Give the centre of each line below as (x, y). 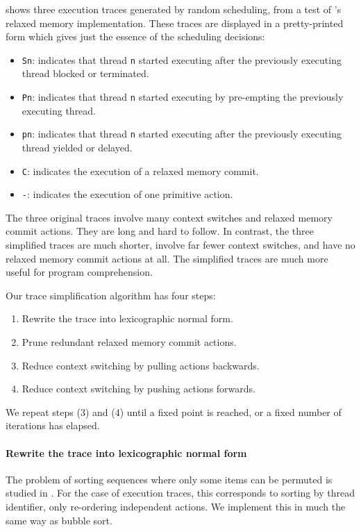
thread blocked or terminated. (85, 73)
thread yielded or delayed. (77, 147)
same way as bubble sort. (59, 520)
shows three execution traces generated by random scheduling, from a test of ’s (174, 9)
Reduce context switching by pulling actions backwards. (141, 365)
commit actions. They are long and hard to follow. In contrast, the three (160, 231)
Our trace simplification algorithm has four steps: (111, 295)
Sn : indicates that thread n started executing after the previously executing (182, 59)
